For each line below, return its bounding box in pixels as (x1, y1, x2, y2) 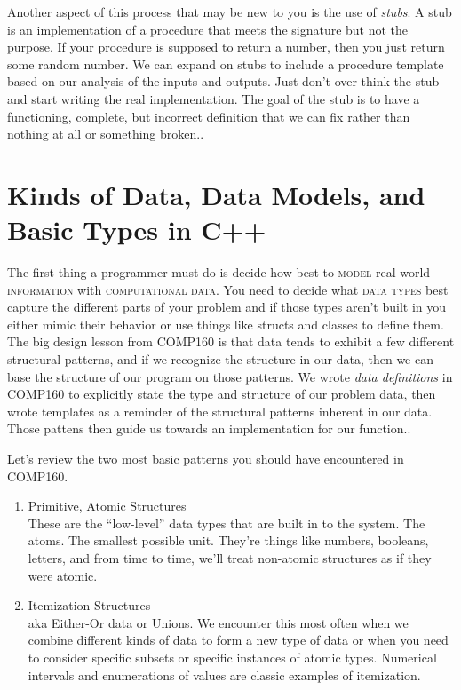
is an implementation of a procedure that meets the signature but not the (7, 20, 409, 38)
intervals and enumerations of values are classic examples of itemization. (28, 665, 421, 684)
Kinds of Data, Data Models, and (7, 176, 425, 212)
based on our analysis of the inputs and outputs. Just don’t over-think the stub (7, 72, 440, 91)
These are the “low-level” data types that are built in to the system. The (28, 513, 425, 532)
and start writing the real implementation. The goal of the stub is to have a (7, 89, 420, 107)
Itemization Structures (28, 596, 151, 615)
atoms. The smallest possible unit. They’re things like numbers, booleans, (28, 531, 429, 550)
